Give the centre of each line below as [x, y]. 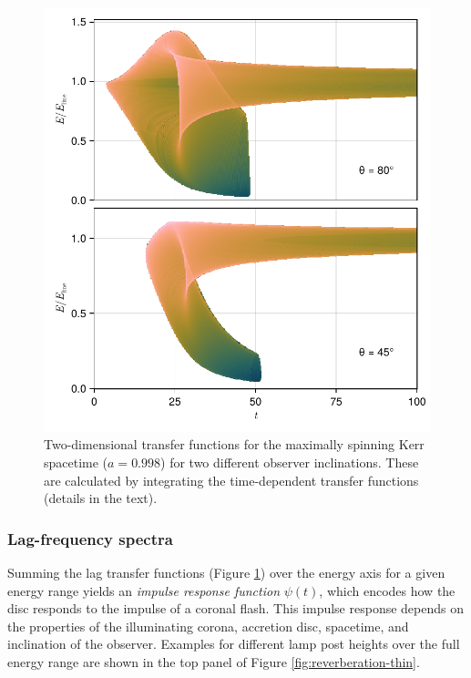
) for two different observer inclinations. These [290, 462]
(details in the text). [101, 498]
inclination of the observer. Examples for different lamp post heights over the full [234, 644]
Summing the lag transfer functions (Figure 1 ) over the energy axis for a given [226, 572]
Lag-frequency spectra [90, 538]
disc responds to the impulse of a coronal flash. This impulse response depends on [235, 608]
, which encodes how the [387, 590]
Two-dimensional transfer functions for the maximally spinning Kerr [234, 444]
